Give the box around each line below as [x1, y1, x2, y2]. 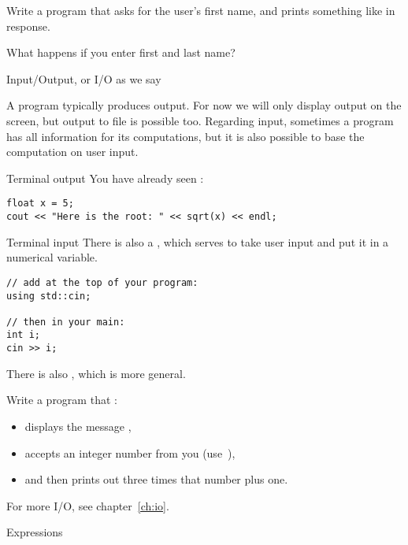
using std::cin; [6, 290, 91, 302]
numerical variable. [6, 249, 98, 265]
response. [6, 17, 50, 34]
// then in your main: [6, 316, 125, 328]
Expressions [6, 524, 63, 540]
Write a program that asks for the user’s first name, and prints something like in [6, 2, 395, 18]
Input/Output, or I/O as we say [6, 70, 161, 87]
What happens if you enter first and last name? [6, 44, 236, 61]
